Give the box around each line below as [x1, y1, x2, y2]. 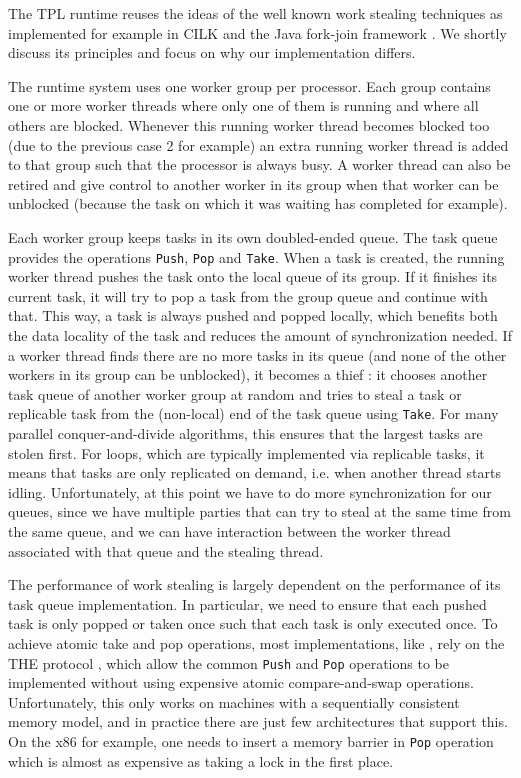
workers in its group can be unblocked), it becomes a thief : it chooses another [8, 364, 488, 385]
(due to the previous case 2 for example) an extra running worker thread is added [8, 134, 509, 155]
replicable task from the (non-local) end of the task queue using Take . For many [8, 403, 499, 424]
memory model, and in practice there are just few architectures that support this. [8, 711, 508, 732]
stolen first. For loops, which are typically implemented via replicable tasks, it [8, 442, 485, 463]
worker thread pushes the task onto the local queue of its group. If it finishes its [8, 266, 498, 287]
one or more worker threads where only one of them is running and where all [8, 95, 479, 116]
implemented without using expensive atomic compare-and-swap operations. [8, 672, 474, 693]
